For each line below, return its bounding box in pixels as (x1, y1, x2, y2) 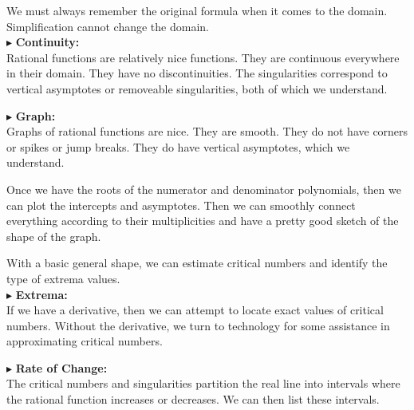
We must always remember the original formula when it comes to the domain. (6, 2, 388, 18)
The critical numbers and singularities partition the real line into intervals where (6, 375, 400, 392)
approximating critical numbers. (6, 333, 163, 349)
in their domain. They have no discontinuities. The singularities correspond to (6, 65, 388, 81)
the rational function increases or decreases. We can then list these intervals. (6, 391, 380, 408)
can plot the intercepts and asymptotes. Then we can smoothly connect (6, 196, 356, 213)
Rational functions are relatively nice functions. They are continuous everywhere (6, 49, 400, 65)
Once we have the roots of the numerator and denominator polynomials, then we (6, 180, 401, 197)
